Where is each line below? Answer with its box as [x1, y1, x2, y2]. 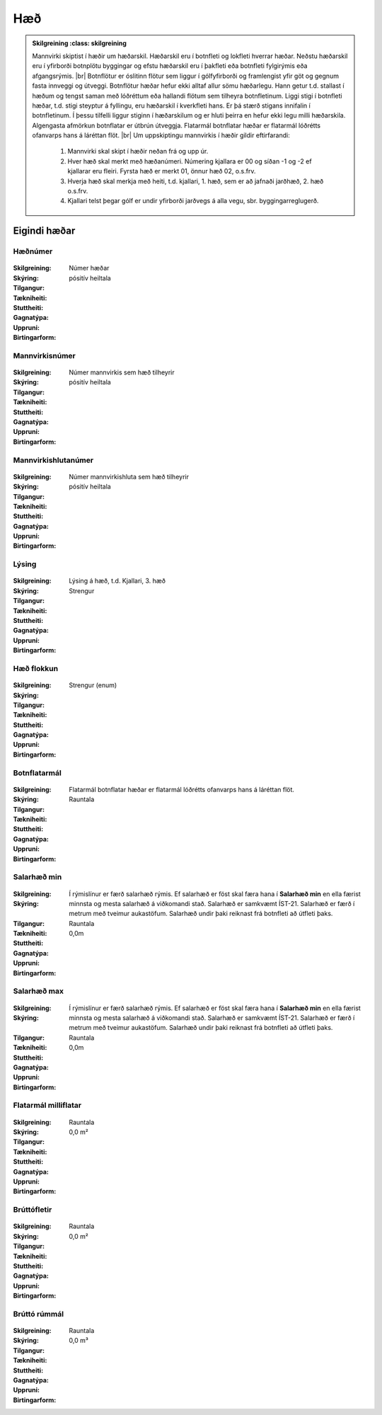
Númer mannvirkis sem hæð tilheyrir [69, 368, 175, 377]
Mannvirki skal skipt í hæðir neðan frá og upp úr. [67, 147, 209, 156]
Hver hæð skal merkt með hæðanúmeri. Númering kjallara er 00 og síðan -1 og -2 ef [67, 156, 312, 166]
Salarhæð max [13, 986, 64, 996]
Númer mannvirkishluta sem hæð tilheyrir [69, 472, 189, 481]
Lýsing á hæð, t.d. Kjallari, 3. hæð [69, 577, 166, 585]
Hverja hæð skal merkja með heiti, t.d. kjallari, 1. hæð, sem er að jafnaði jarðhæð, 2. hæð [67, 177, 324, 185]
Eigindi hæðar [13, 225, 76, 237]
